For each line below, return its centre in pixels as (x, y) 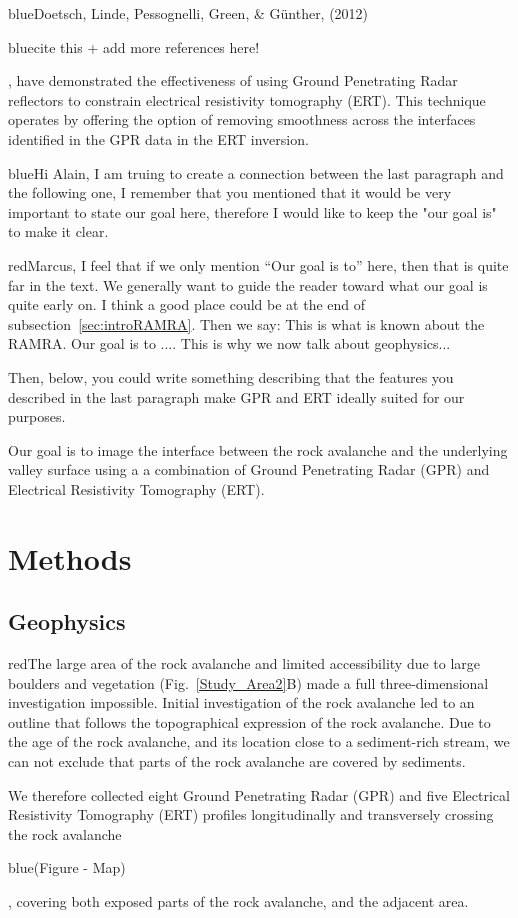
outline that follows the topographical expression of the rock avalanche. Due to (249, 721)
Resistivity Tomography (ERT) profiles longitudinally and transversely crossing (251, 814)
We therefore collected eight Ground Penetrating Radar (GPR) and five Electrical (259, 794)
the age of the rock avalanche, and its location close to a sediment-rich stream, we (259, 741)
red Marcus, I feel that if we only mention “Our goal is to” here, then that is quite (258, 264)
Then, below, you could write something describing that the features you (231, 376)
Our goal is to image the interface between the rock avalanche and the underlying (258, 449)
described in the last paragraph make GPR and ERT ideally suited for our (236, 396)
